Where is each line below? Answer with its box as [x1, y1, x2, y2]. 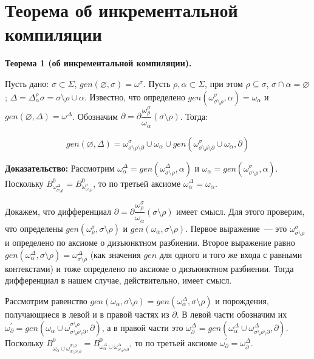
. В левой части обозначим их [176, 307, 287, 320]
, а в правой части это [101, 321, 183, 333]
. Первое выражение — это [185, 221, 287, 234]
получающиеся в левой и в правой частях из [5, 307, 169, 320]
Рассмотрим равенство [5, 294, 87, 307]
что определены [5, 221, 63, 234]
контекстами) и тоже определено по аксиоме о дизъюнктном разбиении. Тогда [5, 262, 294, 274]
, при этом [205, 77, 243, 89]
